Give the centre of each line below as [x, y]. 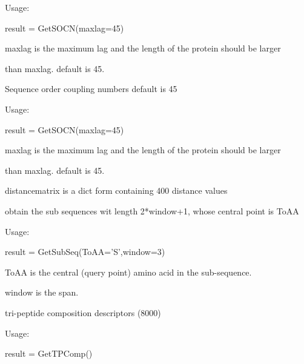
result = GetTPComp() [49, 353]
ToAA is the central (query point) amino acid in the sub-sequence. [128, 272]
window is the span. [42, 292]
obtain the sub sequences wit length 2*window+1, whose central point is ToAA [152, 210]
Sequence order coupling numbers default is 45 [91, 89]
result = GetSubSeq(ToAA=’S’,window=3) [85, 252]
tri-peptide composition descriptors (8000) [83, 312]
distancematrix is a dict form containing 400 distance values [116, 190]
